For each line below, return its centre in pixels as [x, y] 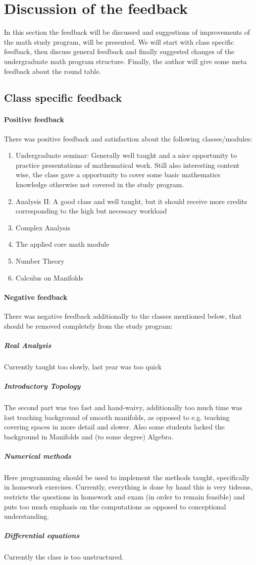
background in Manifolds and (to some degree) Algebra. [89, 436]
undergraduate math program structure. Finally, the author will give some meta [126, 61]
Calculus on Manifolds [50, 277]
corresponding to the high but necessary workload [91, 211]
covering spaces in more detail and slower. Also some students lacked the [114, 427]
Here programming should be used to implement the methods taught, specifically [127, 477]
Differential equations [42, 535]
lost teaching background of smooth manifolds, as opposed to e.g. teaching [117, 417]
